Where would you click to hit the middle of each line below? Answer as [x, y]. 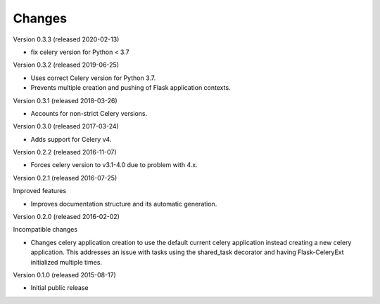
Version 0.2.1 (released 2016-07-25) [65, 178]
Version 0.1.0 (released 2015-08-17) [64, 275]
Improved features [40, 191]
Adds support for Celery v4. [71, 139]
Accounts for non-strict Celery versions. [89, 113]
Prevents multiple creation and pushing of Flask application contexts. [131, 88]
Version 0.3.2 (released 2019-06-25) [66, 65]
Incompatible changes [45, 230]
